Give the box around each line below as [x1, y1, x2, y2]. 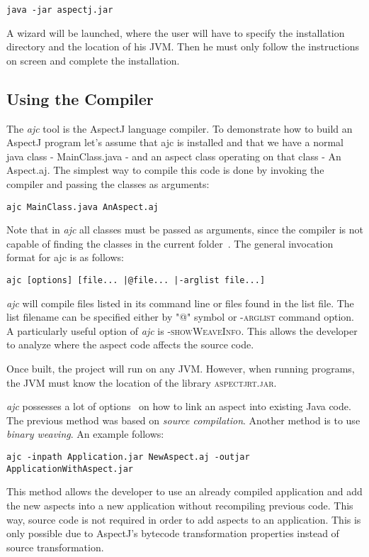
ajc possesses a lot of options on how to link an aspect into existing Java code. [6, 399, 351, 414]
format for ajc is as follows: [6, 250, 124, 265]
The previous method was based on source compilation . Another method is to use [6, 412, 361, 427]
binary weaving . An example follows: [6, 426, 164, 441]
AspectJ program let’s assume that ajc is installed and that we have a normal [6, 135, 344, 150]
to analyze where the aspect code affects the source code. [6, 337, 254, 352]
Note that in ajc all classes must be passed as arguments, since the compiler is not [6, 222, 363, 237]
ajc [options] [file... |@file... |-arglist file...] [6, 275, 266, 286]
